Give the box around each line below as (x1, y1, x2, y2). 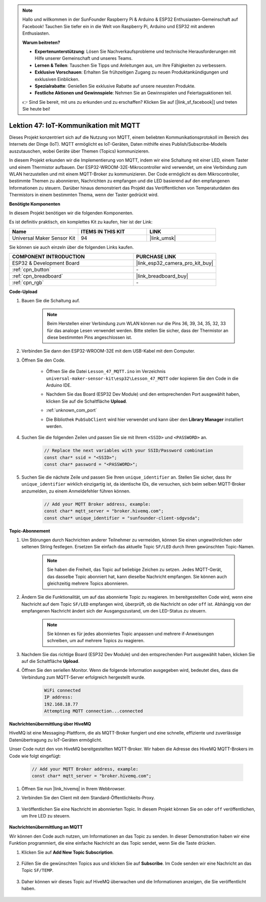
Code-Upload (9, 289, 38, 295)
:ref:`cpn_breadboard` (12, 273, 64, 280)
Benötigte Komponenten (9, 201, 61, 207)
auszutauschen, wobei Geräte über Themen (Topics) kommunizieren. (9, 148, 150, 154)
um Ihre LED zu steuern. (21, 813, 71, 819)
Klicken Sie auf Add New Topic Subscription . (21, 849, 114, 855)
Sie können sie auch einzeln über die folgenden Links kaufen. (9, 244, 134, 250)
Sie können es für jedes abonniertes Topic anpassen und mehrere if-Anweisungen (47, 630, 214, 637)
